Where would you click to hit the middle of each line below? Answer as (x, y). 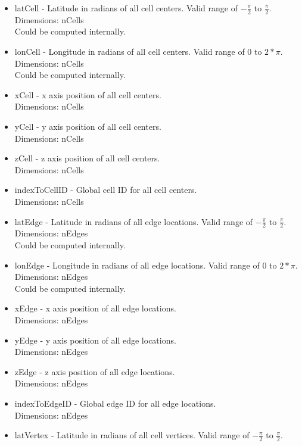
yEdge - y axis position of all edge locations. (95, 340)
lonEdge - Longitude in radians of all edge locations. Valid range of (137, 265)
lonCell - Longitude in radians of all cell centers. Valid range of (130, 52)
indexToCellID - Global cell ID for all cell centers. (106, 190)
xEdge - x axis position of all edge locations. (95, 308)
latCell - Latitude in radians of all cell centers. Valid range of (126, 8)
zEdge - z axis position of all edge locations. (95, 371)
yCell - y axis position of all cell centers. (88, 126)
